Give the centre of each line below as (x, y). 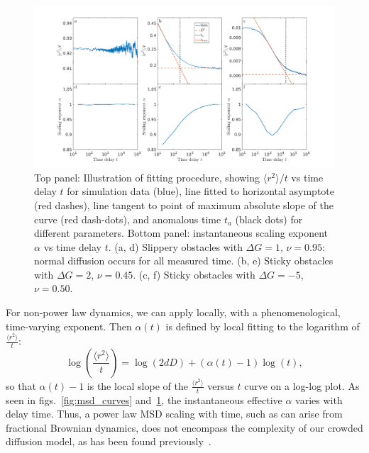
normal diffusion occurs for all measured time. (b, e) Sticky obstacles (184, 261)
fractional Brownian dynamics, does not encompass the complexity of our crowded (184, 427)
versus (221, 385)
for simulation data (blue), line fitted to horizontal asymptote (200, 191)
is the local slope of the (137, 385)
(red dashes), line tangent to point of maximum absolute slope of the (184, 205)
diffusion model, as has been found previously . (109, 441)
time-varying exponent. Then (69, 326)
